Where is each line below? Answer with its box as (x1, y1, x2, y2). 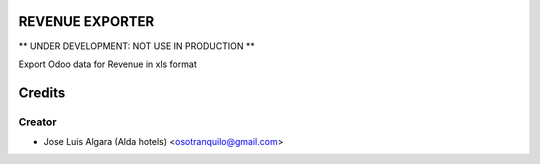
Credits (18, 84, 66, 101)
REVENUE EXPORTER (18, 13, 155, 30)
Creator (18, 115, 57, 129)
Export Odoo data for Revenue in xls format (18, 58, 197, 70)
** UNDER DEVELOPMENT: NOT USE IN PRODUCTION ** (18, 40, 255, 52)
